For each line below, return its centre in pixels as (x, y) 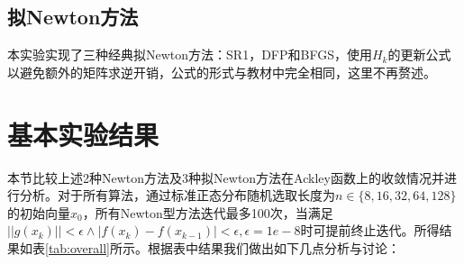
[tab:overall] (78, 247)
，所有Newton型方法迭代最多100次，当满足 (208, 212)
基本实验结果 (83, 134)
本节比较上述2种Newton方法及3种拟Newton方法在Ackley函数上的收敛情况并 (226, 177)
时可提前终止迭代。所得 (370, 230)
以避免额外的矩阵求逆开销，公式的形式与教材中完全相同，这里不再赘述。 (222, 72)
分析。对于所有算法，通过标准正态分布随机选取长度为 (177, 195)
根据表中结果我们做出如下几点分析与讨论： (274, 247)
